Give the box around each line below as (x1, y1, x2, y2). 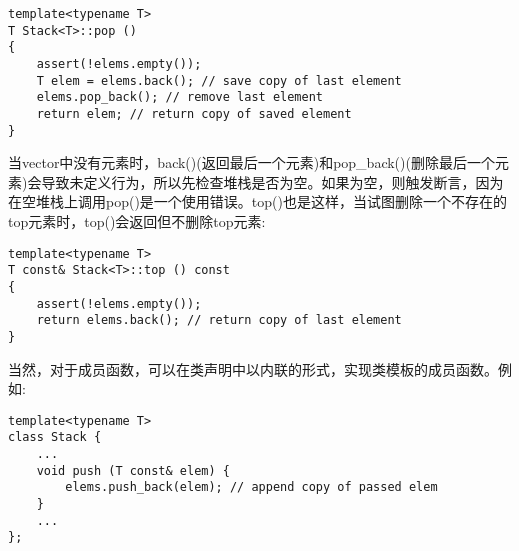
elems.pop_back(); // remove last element (36, 90, 323, 105)
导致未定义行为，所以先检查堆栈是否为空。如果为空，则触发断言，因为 (41, 171, 504, 192)
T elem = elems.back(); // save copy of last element (36, 73, 402, 88)
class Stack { (8, 430, 102, 445)
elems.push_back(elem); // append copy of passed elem (65, 480, 438, 495)
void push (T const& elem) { (36, 463, 230, 478)
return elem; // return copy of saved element (36, 106, 352, 121)
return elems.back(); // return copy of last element (36, 313, 402, 328)
